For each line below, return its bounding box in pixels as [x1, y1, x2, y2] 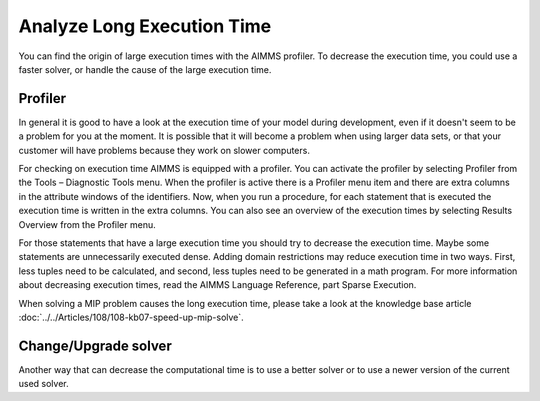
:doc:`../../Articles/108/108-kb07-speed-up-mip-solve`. [18, 311, 244, 323]
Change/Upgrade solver [18, 337, 172, 354]
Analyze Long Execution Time [18, 15, 272, 37]
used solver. [18, 378, 69, 390]
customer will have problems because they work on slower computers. [18, 144, 310, 156]
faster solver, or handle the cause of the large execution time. [18, 63, 272, 75]
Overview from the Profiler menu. [18, 218, 157, 230]
